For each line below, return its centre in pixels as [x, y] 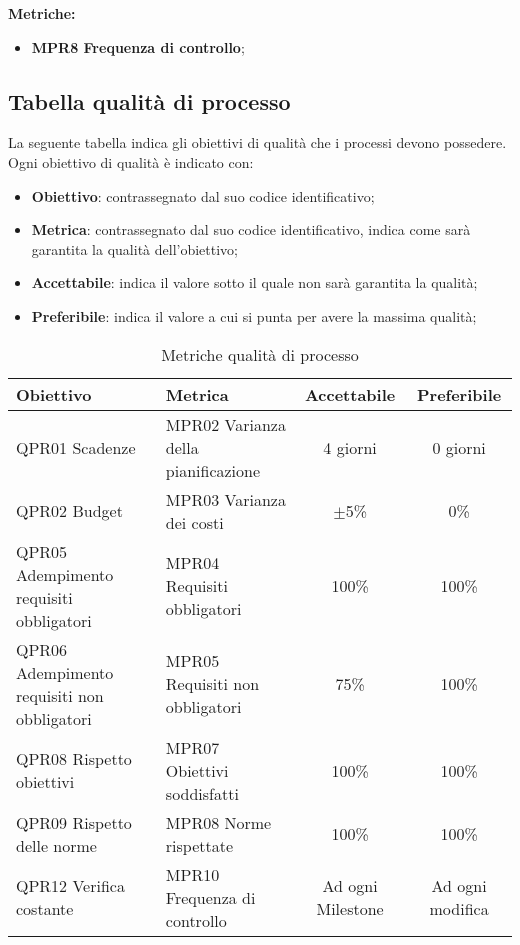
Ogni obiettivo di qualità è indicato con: [131, 161]
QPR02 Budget [69, 511]
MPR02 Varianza [225, 424]
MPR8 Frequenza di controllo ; [138, 46]
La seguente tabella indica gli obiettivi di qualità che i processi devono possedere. [257, 142]
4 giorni [350, 447]
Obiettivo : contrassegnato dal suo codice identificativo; [203, 195]
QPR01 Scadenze [76, 447]
